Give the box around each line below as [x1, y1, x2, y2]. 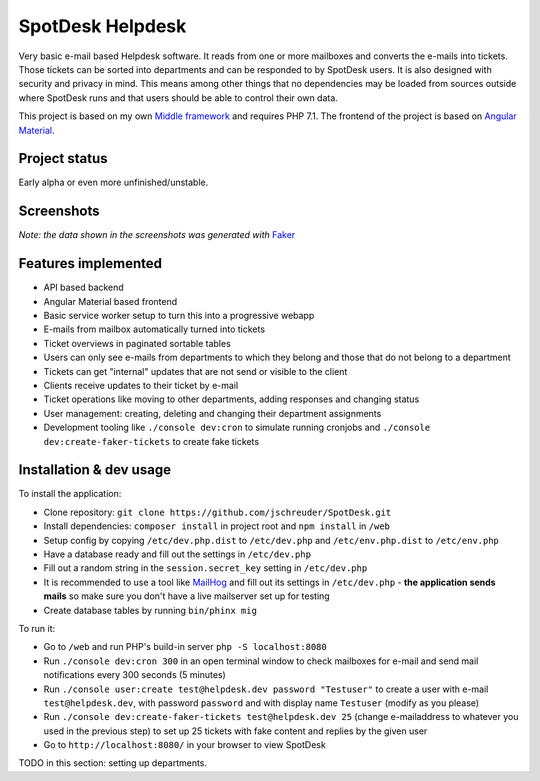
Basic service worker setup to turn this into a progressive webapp [43, 310, 315, 321]
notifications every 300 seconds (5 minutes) [43, 669, 227, 681]
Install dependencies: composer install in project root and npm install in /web [43, 520, 390, 532]
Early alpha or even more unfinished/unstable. [18, 176, 209, 189]
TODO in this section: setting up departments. [18, 757, 208, 769]
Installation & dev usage [18, 461, 172, 479]
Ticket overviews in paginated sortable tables [43, 337, 232, 349]
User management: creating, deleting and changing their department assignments [43, 407, 382, 419]
